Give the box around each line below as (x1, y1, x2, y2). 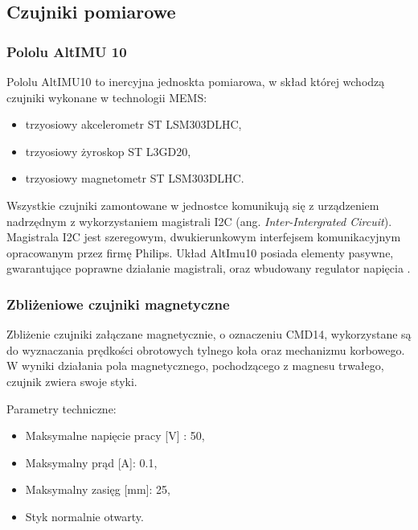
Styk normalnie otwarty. (25, 507, 144, 524)
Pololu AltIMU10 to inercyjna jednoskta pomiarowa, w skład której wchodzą (6, 73, 385, 89)
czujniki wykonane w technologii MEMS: (6, 88, 207, 105)
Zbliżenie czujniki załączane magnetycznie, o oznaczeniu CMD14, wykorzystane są (6, 326, 412, 343)
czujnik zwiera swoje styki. (6, 372, 137, 389)
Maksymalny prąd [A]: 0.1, (25, 454, 158, 470)
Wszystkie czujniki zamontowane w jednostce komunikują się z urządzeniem (6, 196, 379, 213)
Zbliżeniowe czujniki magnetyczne (6, 294, 230, 314)
